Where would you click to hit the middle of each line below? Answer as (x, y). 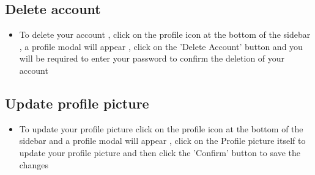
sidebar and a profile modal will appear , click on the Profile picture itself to (162, 141)
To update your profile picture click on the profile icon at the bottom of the (161, 128)
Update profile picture (77, 103)
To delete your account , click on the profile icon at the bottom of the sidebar (165, 34)
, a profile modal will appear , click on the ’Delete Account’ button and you (161, 46)
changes (34, 164)
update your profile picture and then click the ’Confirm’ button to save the (160, 152)
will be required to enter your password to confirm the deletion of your (152, 58)
